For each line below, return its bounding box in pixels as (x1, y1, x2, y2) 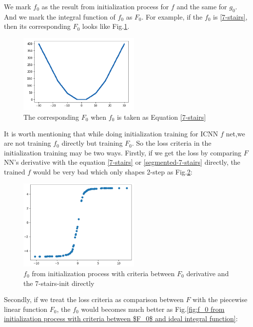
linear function (4, 304, 48, 314)
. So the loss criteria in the (132, 138, 212, 148)
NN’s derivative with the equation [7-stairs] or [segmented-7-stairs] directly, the (4, 157, 240, 167)
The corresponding (23, 111, 79, 122)
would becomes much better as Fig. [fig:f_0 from (81, 304, 225, 314)
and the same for (176, 1, 227, 11)
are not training (4, 138, 51, 148)
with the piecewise (193, 294, 248, 305)
